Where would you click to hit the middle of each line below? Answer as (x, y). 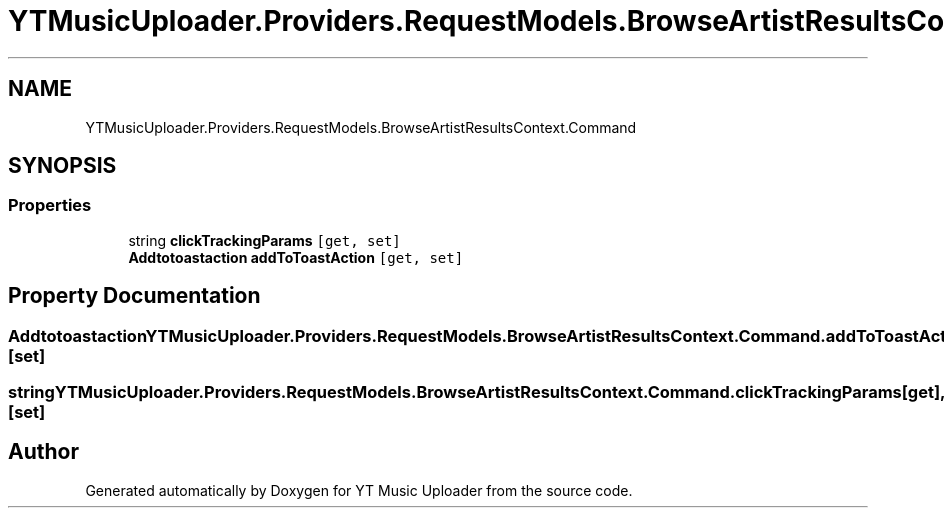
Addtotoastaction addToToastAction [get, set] (296, 257)
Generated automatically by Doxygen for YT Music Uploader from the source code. (359, 490)
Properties (50, 205)
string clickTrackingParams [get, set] (264, 240)
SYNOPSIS (62, 166)
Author (43, 452)
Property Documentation (134, 296)
